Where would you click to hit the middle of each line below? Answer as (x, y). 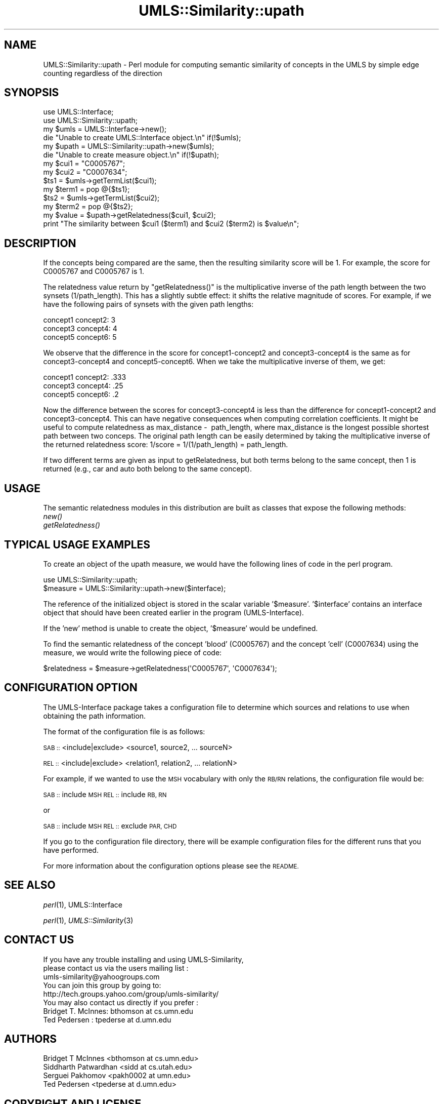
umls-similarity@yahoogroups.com (101, 976)
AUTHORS (31, 1039)
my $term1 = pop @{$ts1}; (86, 189)
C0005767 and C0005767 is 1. (94, 271)
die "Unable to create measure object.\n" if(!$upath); (131, 155)
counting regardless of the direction (103, 73)
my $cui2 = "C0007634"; (85, 172)
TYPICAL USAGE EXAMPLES (77, 544)
